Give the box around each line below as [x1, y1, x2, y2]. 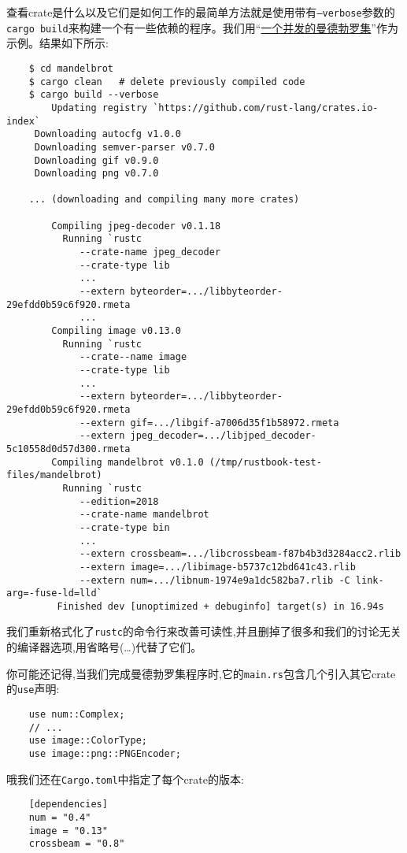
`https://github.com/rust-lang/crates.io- [153, 102, 379, 113]
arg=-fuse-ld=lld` [6, 588, 102, 599]
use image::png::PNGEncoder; [28, 748, 181, 759]
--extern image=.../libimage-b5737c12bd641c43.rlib [80, 561, 356, 573]
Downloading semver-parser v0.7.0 [34, 141, 215, 153]
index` [6, 115, 40, 127]
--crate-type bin [80, 521, 170, 533]
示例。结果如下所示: [6, 35, 109, 51]
